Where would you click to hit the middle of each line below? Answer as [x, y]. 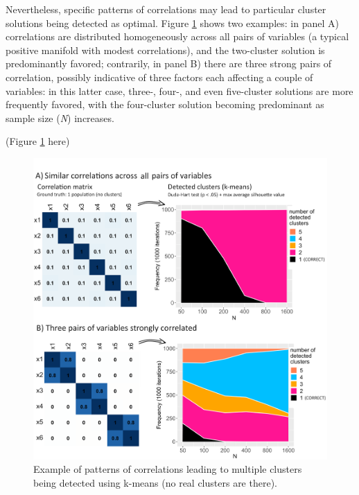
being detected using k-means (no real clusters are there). [155, 482]
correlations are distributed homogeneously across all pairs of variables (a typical [177, 36]
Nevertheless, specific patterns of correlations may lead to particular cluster [166, 9]
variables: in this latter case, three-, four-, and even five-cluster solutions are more [179, 90]
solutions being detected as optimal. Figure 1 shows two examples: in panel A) [172, 23]
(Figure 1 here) [38, 141]
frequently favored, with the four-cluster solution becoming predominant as [165, 104]
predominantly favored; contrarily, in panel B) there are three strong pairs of [169, 63]
